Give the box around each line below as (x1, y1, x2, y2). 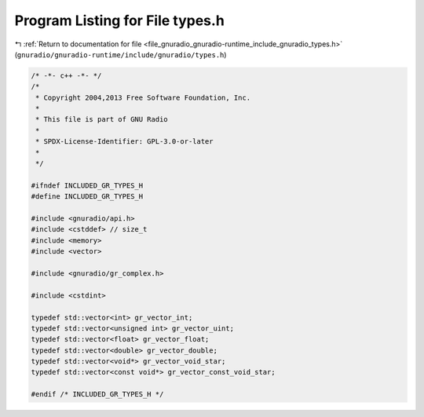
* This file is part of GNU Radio (35, 115, 168, 124)
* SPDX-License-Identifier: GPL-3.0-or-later (35, 137, 214, 146)
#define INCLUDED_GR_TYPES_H (31, 192, 144, 201)
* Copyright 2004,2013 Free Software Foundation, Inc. (35, 93, 251, 102)
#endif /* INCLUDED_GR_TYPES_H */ (31, 390, 164, 399)
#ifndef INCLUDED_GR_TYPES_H (31, 181, 144, 190)
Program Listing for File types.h (14, 12, 225, 29)
